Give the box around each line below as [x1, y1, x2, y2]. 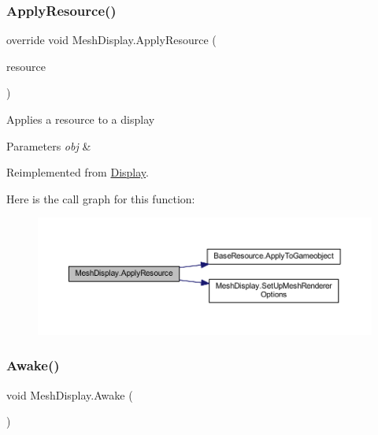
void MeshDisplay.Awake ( [6, 386, 133, 403]
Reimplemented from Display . [6, 164, 149, 180]
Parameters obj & [6, 137, 91, 154]
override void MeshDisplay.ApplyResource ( [6, 32, 217, 48]
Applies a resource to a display [6, 111, 155, 127]
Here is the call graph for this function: [6, 190, 195, 206]
